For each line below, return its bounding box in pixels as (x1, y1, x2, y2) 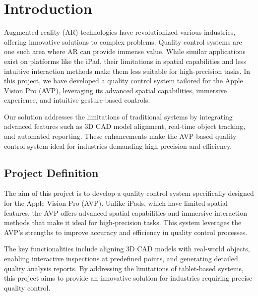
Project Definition (4, 165, 99, 180)
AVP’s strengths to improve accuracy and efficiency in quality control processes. (4, 227, 248, 237)
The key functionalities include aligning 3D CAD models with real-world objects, (4, 243, 250, 254)
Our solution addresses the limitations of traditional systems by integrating (4, 111, 233, 121)
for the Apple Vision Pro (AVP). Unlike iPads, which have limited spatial (4, 198, 228, 208)
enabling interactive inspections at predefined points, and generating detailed (4, 253, 238, 264)
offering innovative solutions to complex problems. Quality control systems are (4, 36, 242, 47)
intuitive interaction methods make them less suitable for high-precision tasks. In (4, 65, 251, 76)
